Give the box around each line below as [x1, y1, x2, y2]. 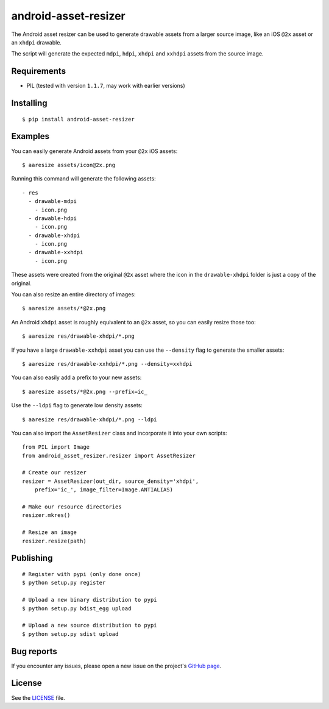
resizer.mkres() [22, 512, 71, 519]
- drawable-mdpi [28, 198, 77, 205]
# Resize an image [22, 529, 77, 536]
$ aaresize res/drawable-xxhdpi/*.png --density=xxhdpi [22, 360, 193, 367]
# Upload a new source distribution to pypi [22, 622, 158, 629]
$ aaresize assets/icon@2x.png [22, 162, 116, 168]
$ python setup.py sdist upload [22, 630, 119, 637]
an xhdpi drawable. [11, 38, 62, 46]
